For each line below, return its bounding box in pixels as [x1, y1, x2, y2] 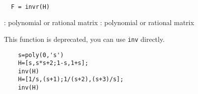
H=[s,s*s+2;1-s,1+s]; [18, 60, 88, 67]
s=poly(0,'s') [18, 51, 64, 59]
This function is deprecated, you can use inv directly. [4, 33, 165, 44]
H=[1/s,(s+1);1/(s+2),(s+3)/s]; [18, 76, 124, 83]
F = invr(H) [11, 3, 50, 10]
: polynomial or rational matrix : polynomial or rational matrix [4, 17, 194, 28]
